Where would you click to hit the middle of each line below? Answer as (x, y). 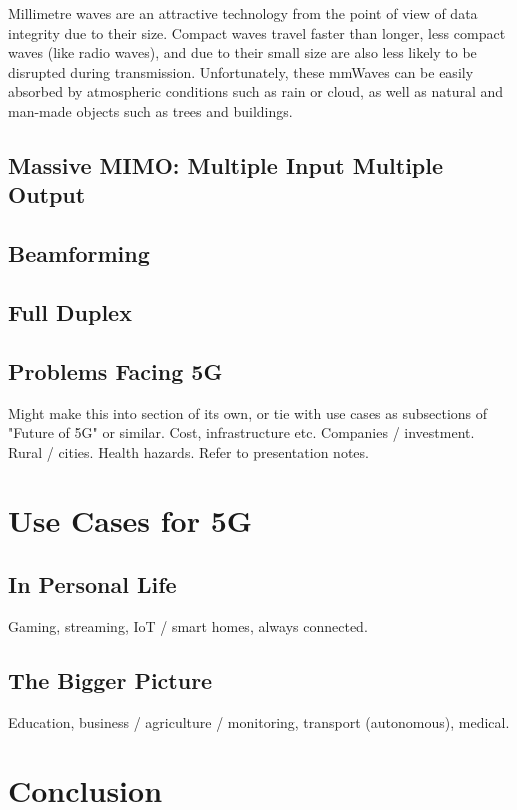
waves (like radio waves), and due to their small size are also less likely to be (242, 52)
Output (47, 194)
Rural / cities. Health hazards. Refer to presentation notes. (188, 451)
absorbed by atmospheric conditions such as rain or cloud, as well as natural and (256, 91)
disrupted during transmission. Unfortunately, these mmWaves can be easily (241, 71)
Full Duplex (70, 311)
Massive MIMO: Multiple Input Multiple (226, 164)
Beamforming (79, 253)
